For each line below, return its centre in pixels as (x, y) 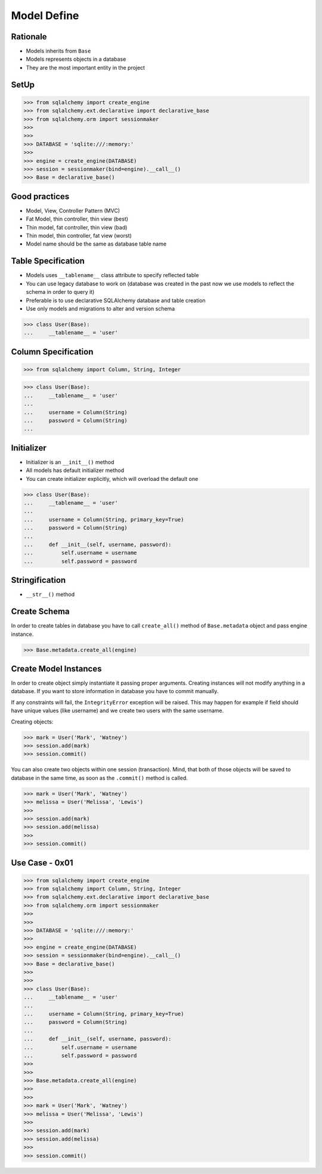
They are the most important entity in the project (86, 67)
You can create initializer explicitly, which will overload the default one (112, 479)
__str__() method (50, 594)
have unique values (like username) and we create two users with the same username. (117, 711)
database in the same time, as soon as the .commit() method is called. (99, 778)
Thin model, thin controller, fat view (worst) (79, 236)
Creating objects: (32, 722)
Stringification (38, 580)
